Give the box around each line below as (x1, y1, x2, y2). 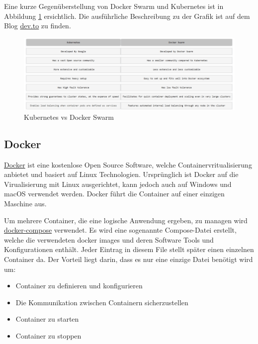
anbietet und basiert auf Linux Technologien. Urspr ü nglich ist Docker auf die (4, 169, 239, 179)
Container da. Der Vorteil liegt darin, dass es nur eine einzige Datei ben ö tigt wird (4, 254, 253, 264)
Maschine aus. (4, 198, 47, 209)
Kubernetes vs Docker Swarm (24, 111, 114, 122)
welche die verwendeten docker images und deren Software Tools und (4, 234, 214, 245)
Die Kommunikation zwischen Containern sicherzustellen (15, 297, 188, 307)
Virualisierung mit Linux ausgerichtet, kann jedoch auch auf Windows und (4, 178, 232, 189)
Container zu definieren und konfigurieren (15, 280, 143, 291)
